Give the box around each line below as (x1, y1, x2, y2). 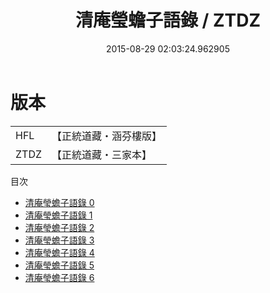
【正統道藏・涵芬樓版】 (51, 129, 163, 143)
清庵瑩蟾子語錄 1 (24, 209, 93, 221)
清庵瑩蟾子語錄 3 (24, 234, 95, 246)
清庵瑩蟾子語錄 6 (24, 271, 95, 283)
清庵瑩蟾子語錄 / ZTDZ (74, 9, 262, 32)
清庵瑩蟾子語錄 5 (24, 259, 95, 271)
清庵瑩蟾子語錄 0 (24, 196, 95, 208)
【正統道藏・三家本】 (51, 147, 153, 161)
